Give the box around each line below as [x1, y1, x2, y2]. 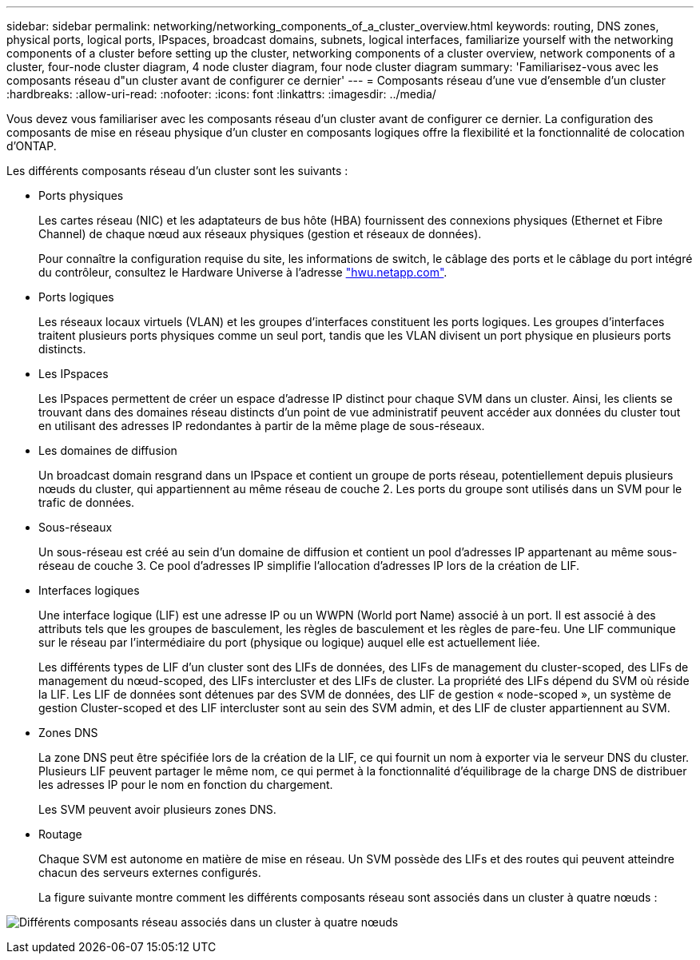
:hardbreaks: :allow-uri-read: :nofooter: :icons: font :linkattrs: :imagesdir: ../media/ [6, 87, 436, 101]
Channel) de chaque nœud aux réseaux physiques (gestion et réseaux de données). [38, 227, 482, 241]
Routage [38, 827, 82, 841]
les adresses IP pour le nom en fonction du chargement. [38, 778, 333, 791]
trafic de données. [38, 496, 135, 509]
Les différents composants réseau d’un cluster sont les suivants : [6, 164, 348, 177]
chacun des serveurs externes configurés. [38, 866, 261, 879]
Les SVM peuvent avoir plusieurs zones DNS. [38, 803, 276, 816]
